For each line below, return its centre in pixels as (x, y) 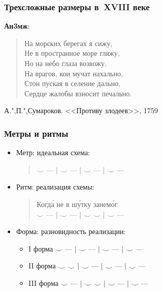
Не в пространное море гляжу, (72, 53)
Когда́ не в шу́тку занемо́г (77, 204)
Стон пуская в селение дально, (72, 83)
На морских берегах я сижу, (68, 43)
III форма (44, 283)
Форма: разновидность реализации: (71, 231)
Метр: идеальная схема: (53, 152)
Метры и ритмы (36, 133)
